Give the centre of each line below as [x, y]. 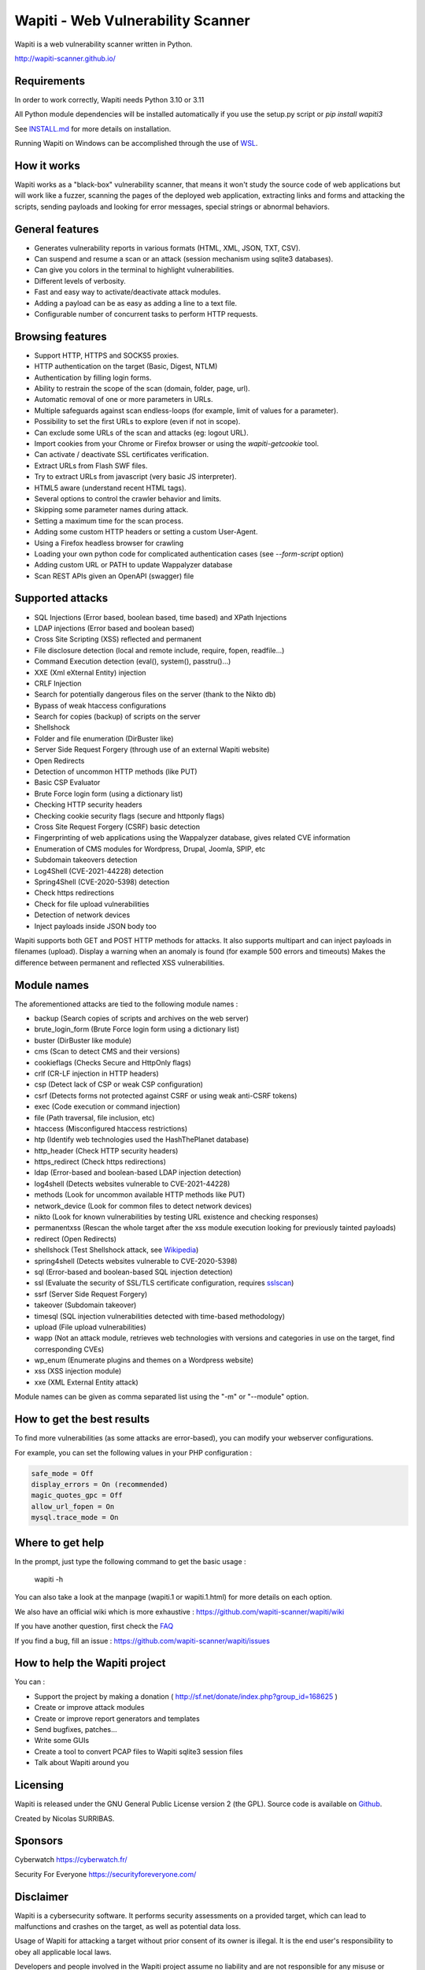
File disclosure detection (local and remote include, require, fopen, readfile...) [159, 650]
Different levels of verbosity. [80, 281]
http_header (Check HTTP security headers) [106, 1150]
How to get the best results [82, 1420]
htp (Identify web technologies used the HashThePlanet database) [142, 1139]
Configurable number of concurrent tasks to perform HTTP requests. [146, 314]
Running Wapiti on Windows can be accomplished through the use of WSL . [136, 143]
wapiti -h [48, 1579]
